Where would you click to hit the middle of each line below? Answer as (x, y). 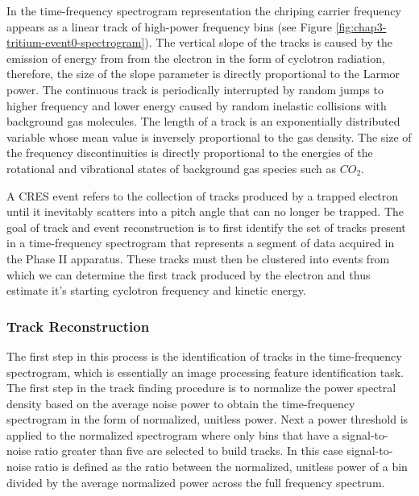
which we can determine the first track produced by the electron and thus (189, 274)
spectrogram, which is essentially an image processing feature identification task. (205, 372)
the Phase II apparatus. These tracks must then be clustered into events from (198, 258)
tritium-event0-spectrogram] (76, 42)
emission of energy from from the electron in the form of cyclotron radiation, (196, 58)
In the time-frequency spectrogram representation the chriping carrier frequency (204, 10)
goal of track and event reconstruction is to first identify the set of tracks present (206, 227)
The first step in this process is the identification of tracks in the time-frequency (204, 355)
